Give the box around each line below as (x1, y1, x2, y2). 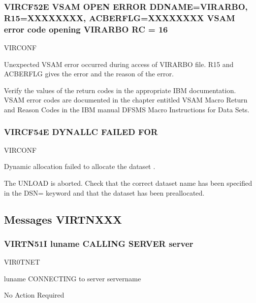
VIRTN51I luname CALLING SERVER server (4, 237, 193, 249)
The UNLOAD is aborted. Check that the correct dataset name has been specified (4, 178, 252, 188)
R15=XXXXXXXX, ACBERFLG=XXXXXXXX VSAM (4, 11, 235, 24)
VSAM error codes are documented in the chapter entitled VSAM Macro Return (4, 95, 248, 105)
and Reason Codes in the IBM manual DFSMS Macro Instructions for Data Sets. (4, 104, 250, 115)
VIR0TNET (4, 257, 40, 267)
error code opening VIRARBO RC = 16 (4, 23, 168, 35)
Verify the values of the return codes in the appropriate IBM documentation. (4, 85, 236, 95)
